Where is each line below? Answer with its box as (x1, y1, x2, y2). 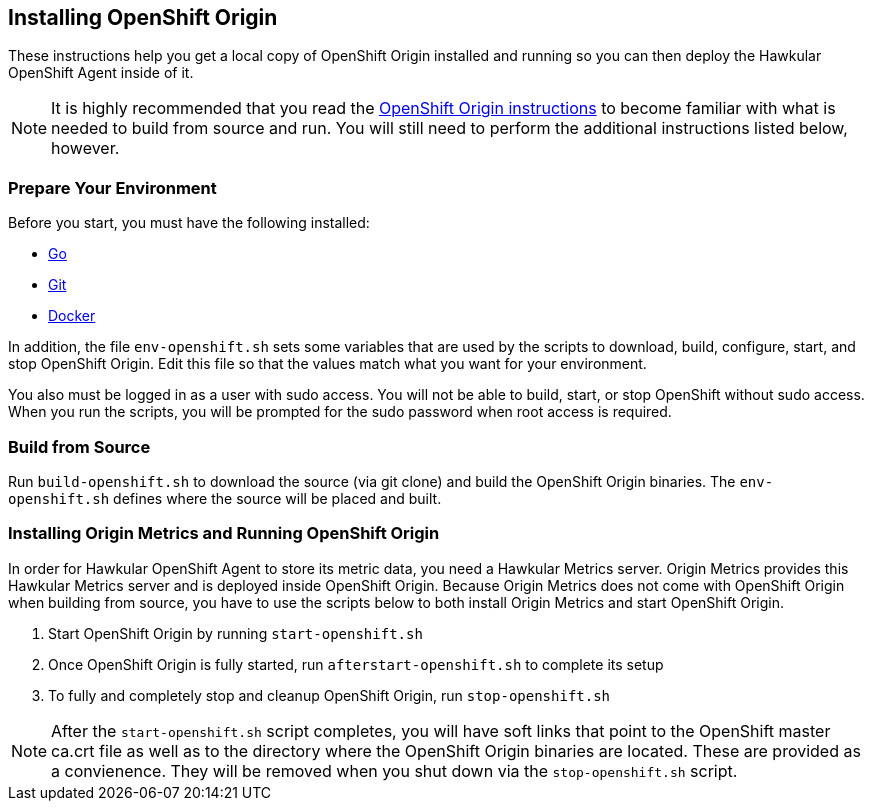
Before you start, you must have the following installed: (8, 214, 370, 232)
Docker (48, 307, 96, 325)
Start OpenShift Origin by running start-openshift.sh (48, 624, 423, 642)
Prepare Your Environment (8, 177, 217, 198)
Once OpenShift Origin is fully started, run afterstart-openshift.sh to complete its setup (48, 655, 664, 673)
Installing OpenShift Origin (8, 5, 278, 30)
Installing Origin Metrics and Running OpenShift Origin (8, 523, 440, 544)
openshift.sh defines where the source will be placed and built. (8, 489, 442, 507)
